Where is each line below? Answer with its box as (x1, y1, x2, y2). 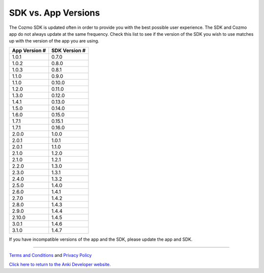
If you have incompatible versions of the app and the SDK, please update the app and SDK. (9, 236, 193, 242)
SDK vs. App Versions (9, 7, 100, 18)
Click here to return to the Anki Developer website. (9, 261, 111, 267)
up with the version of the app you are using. (9, 38, 100, 44)
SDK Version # (51, 47, 86, 54)
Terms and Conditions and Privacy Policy (9, 252, 92, 258)
